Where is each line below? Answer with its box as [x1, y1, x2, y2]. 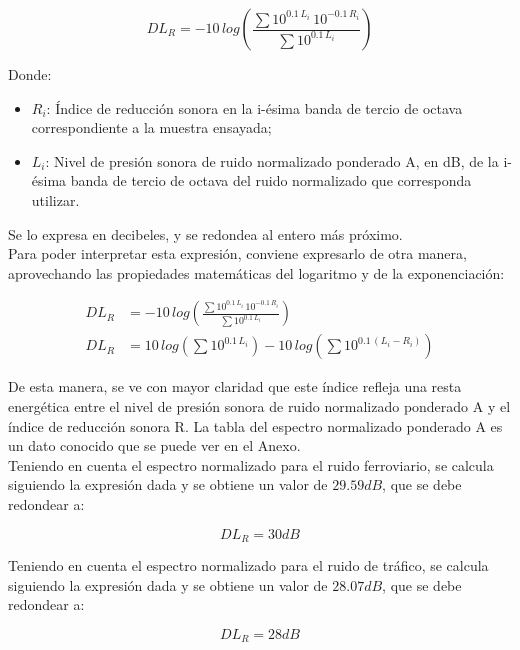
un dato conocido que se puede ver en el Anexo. [8, 435, 301, 456]
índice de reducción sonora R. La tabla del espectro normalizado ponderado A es [8, 415, 503, 436]
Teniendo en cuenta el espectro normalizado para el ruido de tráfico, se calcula [8, 555, 489, 576]
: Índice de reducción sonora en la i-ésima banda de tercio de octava [46, 97, 463, 118]
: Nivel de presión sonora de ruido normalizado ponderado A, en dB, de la [45, 150, 499, 171]
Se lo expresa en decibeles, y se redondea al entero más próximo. [8, 223, 403, 244]
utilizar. [31, 189, 80, 210]
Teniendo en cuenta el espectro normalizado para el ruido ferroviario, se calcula [8, 454, 494, 475]
